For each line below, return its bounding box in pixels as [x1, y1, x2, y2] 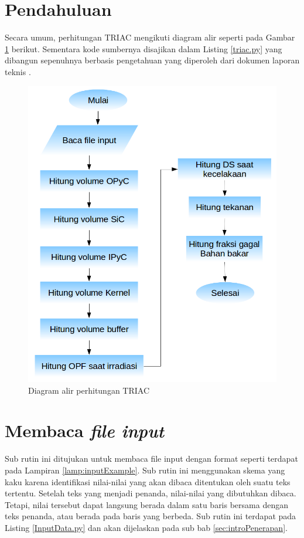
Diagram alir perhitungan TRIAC [28, 384, 150, 396]
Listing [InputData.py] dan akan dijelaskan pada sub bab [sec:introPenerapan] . [5, 521, 288, 533]
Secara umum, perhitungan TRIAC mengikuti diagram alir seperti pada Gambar [5, 31, 295, 43]
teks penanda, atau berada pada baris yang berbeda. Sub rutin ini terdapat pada [5, 510, 296, 522]
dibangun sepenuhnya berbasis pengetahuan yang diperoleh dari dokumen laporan [5, 54, 300, 66]
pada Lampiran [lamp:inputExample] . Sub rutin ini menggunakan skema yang [5, 464, 285, 476]
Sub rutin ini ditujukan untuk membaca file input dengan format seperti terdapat [5, 452, 298, 465]
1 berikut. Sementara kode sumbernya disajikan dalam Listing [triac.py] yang [5, 42, 282, 55]
